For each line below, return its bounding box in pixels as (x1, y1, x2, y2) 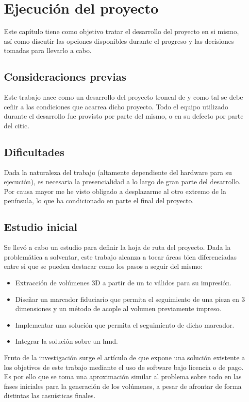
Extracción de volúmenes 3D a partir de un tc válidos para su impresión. (15, 278, 232, 288)
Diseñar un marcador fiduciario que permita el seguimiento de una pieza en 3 (15, 294, 245, 304)
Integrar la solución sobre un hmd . (15, 336, 118, 346)
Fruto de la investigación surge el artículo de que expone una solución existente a (4, 352, 245, 363)
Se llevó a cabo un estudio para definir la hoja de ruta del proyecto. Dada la (4, 242, 231, 252)
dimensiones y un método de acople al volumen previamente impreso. (15, 303, 221, 314)
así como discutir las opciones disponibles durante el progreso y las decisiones (4, 35, 234, 46)
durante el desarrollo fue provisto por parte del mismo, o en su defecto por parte (4, 111, 244, 121)
